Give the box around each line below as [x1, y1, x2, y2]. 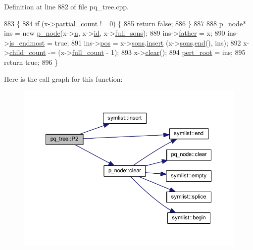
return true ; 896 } [4, 56, 58, 67]
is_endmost [9, 37, 45, 48]
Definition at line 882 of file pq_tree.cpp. [4, 1, 129, 11]
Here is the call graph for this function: [4, 73, 123, 84]
